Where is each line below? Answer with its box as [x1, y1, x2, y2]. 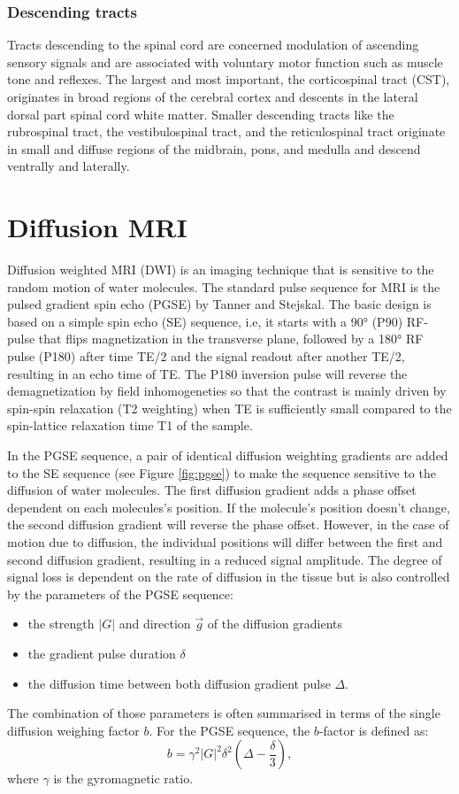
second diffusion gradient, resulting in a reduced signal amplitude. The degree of [7, 550, 442, 568]
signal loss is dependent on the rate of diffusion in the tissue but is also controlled [7, 567, 450, 586]
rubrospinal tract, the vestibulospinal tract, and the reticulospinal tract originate [7, 122, 446, 141]
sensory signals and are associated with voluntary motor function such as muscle [7, 52, 443, 71]
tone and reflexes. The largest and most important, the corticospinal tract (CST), [7, 70, 450, 89]
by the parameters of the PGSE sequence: [7, 584, 233, 603]
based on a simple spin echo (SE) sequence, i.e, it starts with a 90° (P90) [7, 312, 403, 330]
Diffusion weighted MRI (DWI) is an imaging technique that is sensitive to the [7, 260, 434, 279]
